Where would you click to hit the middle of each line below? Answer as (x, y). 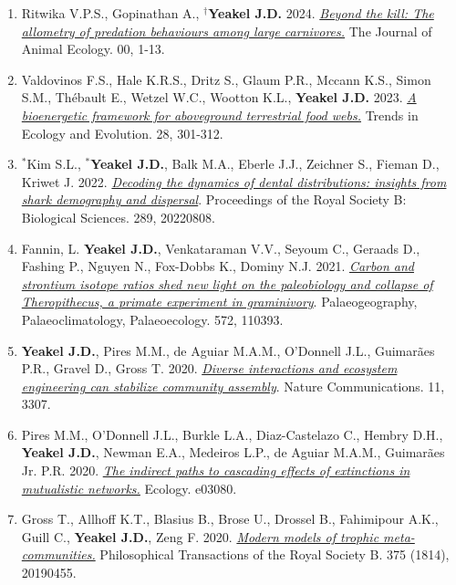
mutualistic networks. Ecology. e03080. (129, 488)
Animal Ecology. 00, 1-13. (93, 49)
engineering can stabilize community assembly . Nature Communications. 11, (233, 386)
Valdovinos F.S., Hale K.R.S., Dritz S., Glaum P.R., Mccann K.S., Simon (226, 79)
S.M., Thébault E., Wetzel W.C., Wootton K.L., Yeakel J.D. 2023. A (219, 97)
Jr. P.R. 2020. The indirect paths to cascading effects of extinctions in (216, 470)
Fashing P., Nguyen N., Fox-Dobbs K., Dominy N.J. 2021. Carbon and (218, 266)
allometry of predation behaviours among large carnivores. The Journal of (227, 31)
